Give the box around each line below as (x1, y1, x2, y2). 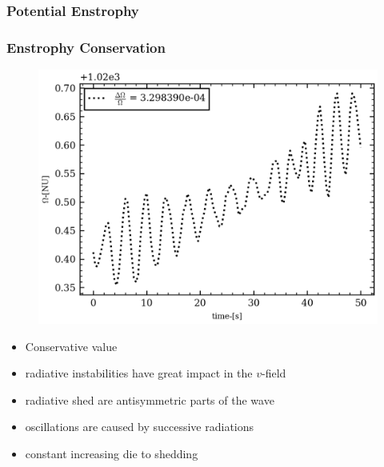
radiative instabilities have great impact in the (25, 365, 253, 381)
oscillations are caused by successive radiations (25, 418, 254, 435)
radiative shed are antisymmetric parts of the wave (25, 391, 274, 408)
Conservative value (25, 337, 118, 354)
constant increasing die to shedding (25, 445, 198, 462)
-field (262, 365, 286, 381)
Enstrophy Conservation (6, 37, 166, 57)
